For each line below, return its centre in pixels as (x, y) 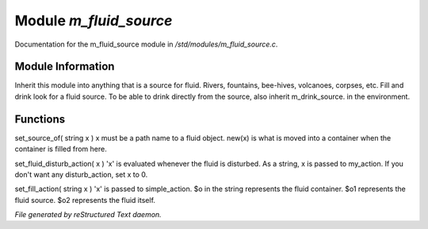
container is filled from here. (61, 149)
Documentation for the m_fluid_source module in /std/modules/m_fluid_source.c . (146, 44)
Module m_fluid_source (94, 21)
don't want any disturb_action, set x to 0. (81, 175)
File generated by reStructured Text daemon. (88, 215)
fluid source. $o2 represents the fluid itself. (85, 200)
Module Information (65, 67)
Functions (40, 119)
